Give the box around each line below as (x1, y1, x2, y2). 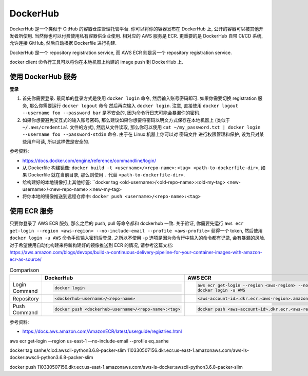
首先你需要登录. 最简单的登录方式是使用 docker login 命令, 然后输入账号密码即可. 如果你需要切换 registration (22, 95, 257, 101)
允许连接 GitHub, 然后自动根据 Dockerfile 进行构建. (9, 40, 117, 46)
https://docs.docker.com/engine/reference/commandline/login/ (22, 157, 157, 164)
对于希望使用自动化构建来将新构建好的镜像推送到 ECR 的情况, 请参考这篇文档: (9, 242, 174, 248)
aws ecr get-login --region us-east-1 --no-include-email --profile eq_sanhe (9, 337, 169, 344)
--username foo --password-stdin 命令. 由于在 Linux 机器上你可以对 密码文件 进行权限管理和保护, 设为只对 (22, 131, 260, 137)
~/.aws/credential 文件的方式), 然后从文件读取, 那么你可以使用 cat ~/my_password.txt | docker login (22, 124, 261, 130)
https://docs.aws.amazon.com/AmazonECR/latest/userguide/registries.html (22, 328, 182, 334)
